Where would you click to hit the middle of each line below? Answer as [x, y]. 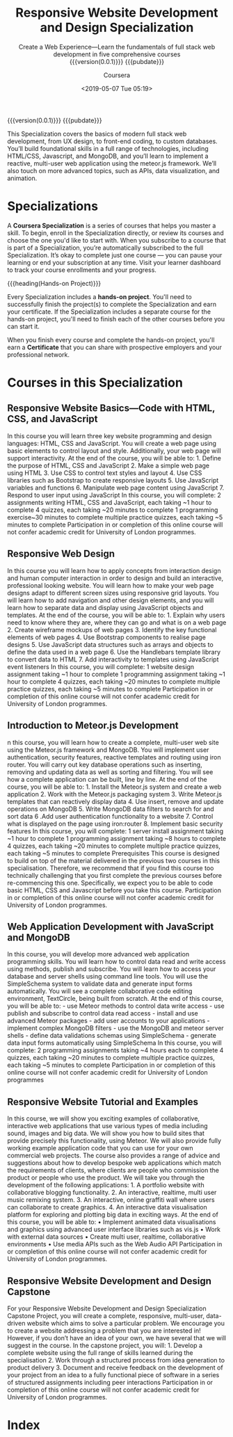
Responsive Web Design [61, 554]
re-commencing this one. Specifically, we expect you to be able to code [110, 883]
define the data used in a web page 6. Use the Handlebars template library [114, 652]
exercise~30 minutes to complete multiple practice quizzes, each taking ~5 [115, 517]
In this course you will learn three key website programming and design [110, 435]
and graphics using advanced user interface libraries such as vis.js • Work [114, 1230]
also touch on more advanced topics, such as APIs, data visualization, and [114, 170]
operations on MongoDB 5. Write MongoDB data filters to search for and [111, 809]
